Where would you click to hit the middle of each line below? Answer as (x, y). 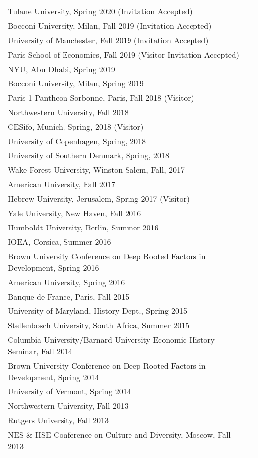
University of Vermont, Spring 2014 (69, 391)
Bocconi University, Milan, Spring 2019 (76, 83)
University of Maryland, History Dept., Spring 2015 (98, 311)
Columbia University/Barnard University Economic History (111, 340)
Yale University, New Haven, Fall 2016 (75, 213)
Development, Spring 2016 (54, 267)
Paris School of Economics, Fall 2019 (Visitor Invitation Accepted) (124, 54)
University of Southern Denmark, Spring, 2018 (89, 155)
